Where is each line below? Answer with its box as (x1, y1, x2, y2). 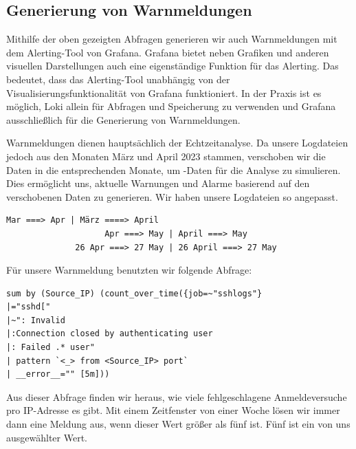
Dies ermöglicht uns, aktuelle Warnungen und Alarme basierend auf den (6, 176, 310, 190)
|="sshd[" (6, 302, 51, 312)
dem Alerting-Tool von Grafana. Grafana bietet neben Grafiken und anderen (6, 45, 329, 59)
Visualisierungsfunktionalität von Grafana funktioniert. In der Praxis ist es (6, 85, 322, 100)
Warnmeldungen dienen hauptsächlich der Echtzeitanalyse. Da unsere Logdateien (6, 135, 348, 150)
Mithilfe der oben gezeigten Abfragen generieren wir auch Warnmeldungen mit (6, 32, 337, 46)
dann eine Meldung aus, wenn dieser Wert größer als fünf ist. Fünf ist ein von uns (6, 417, 351, 431)
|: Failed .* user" (6, 342, 95, 353)
